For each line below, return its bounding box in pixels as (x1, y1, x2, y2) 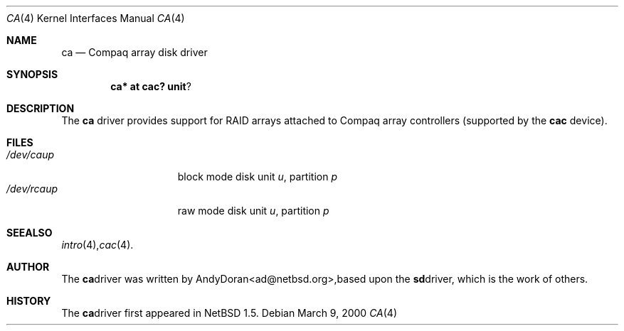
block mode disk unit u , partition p (177, 170, 338, 183)
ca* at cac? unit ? (110, 80, 191, 92)
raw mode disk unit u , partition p (177, 205, 329, 217)
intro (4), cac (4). (61, 239, 134, 251)
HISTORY (6, 295, 51, 307)
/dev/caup (6, 148, 54, 161)
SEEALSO (6, 227, 53, 239)
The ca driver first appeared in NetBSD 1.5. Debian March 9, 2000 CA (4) (61, 307, 397, 319)
